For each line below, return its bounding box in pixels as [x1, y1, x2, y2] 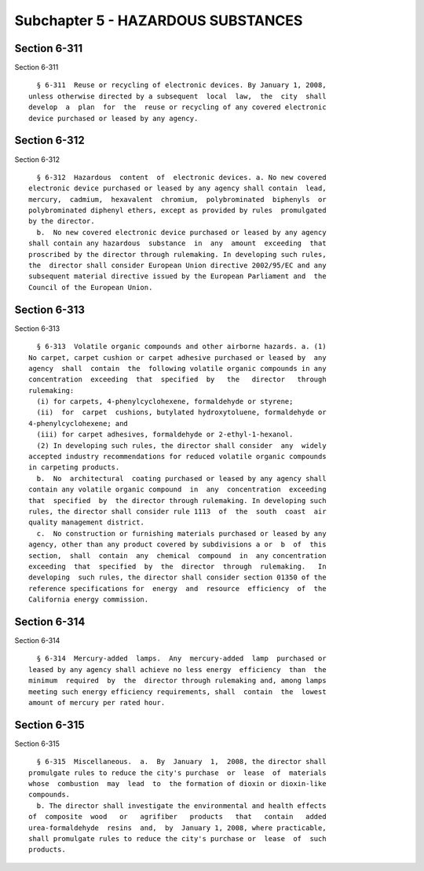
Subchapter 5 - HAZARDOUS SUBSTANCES [14, 12, 303, 29]
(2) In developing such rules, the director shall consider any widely [36, 441, 327, 450]
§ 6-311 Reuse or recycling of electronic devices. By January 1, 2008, [36, 81, 327, 90]
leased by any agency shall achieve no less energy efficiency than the [28, 665, 327, 674]
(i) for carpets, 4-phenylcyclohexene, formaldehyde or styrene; [36, 397, 294, 406]
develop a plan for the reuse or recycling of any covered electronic [28, 103, 327, 112]
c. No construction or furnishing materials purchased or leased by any [36, 529, 327, 538]
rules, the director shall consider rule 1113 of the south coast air [28, 507, 327, 516]
